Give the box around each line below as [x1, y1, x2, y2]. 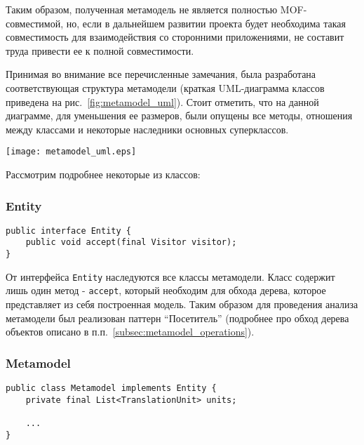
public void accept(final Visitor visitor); [25, 237, 237, 248]
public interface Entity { [6, 225, 131, 236]
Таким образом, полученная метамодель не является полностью [6, 2, 278, 16]
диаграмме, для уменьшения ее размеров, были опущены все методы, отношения [6, 108, 353, 123]
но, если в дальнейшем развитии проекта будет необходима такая [66, 15, 346, 30]
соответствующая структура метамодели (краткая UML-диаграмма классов [6, 80, 325, 95]
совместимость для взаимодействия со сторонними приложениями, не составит [6, 29, 344, 44]
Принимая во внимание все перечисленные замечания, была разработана [6, 67, 316, 81]
